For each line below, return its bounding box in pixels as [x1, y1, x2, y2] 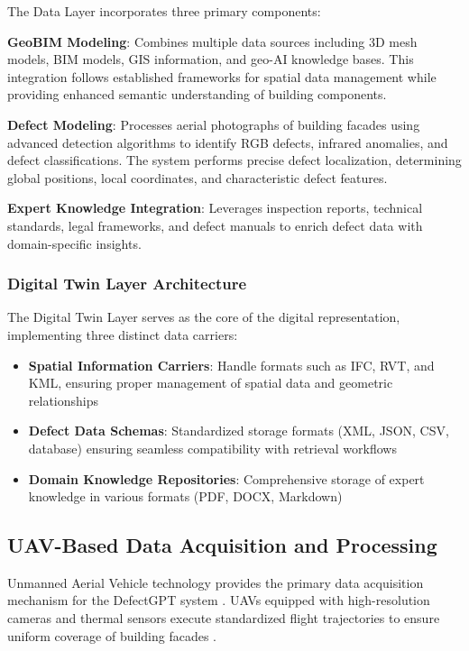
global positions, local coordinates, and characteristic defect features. [7, 168, 388, 187]
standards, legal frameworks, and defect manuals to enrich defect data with [7, 215, 423, 234]
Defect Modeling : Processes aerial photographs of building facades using [7, 115, 420, 133]
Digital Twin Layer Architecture [7, 272, 247, 295]
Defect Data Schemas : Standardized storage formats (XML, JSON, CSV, [28, 421, 449, 440]
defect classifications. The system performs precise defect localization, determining [7, 151, 462, 170]
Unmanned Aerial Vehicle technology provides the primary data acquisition [7, 573, 424, 591]
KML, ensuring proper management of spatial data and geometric [28, 373, 393, 392]
